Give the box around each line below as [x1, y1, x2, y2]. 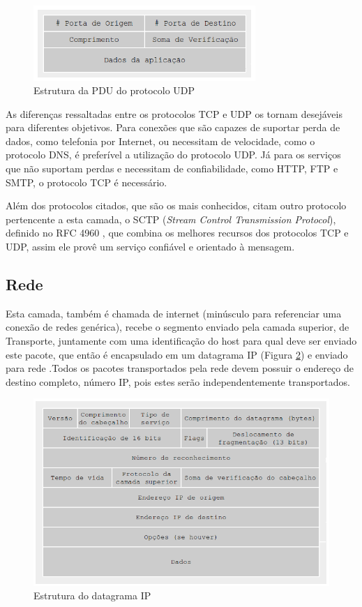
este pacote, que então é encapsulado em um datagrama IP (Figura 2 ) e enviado [6, 347, 348, 361]
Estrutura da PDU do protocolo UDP [33, 83, 195, 98]
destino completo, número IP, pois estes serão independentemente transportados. [6, 374, 350, 389]
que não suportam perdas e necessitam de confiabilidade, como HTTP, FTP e [6, 161, 338, 176]
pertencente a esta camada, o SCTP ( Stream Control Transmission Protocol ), [6, 211, 336, 226]
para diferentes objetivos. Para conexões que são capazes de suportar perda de [6, 120, 340, 135]
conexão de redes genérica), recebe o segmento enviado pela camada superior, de [6, 320, 349, 334]
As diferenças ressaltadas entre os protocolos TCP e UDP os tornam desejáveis [6, 106, 342, 121]
